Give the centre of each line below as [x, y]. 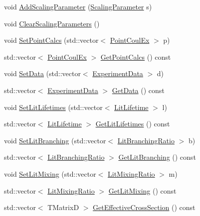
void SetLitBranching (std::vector [55, 140]
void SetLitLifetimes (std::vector [53, 107]
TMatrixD [63, 207]
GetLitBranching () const [157, 157]
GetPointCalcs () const [136, 56]
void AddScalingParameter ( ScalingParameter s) [78, 6]
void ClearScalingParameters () [52, 23]
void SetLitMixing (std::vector [50, 173]
